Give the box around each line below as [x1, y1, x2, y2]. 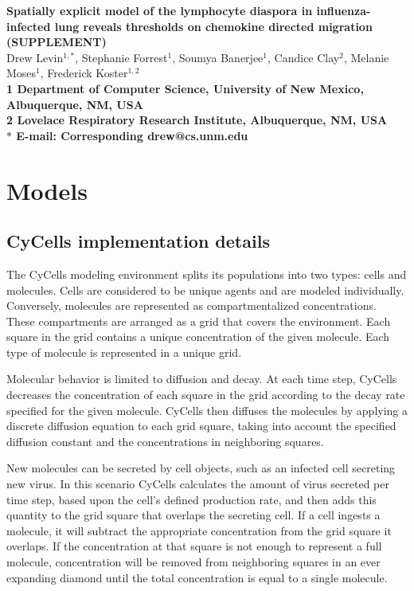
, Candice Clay [268, 49, 340, 65]
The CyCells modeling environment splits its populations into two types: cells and [6, 265, 407, 282]
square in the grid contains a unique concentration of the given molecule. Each [6, 328, 390, 345]
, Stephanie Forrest [75, 49, 168, 65]
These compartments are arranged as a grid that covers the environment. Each [6, 312, 391, 329]
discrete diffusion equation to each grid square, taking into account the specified [6, 417, 396, 434]
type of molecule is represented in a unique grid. [6, 343, 242, 360]
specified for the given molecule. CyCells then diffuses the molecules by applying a [6, 401, 408, 418]
